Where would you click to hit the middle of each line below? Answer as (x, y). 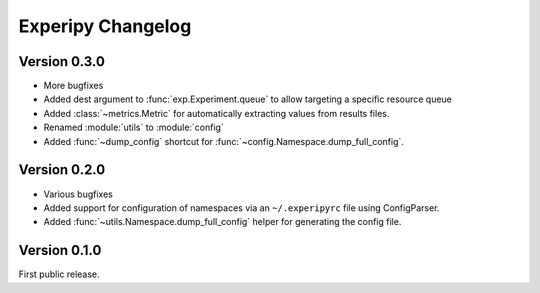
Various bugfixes (78, 194)
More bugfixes (73, 86)
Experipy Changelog (105, 26)
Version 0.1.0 (60, 250)
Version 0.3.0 (61, 61)
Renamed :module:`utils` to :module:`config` (133, 127)
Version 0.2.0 (62, 170)
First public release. (59, 274)
